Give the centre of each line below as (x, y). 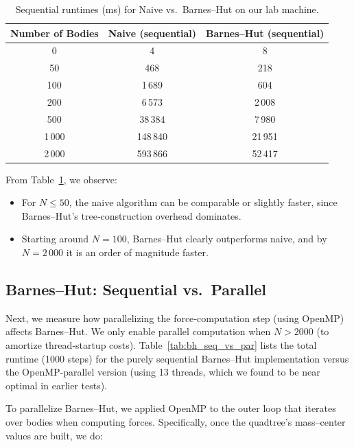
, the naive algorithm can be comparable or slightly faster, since (203, 202)
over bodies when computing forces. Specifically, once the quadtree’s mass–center (176, 421)
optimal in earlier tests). (57, 385)
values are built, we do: (54, 435)
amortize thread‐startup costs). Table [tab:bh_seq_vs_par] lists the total (161, 344)
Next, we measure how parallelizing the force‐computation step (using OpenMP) (175, 318)
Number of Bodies (55, 33)
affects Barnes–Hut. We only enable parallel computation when (138, 331)
